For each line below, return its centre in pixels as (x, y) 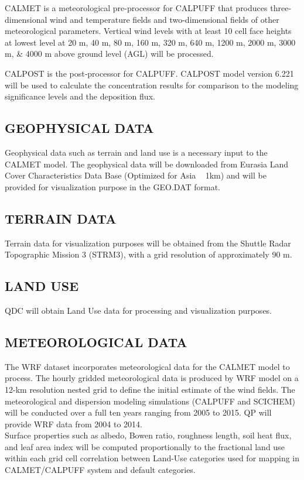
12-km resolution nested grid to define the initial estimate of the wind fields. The (150, 389)
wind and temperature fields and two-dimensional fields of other (165, 19)
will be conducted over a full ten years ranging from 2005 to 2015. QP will (138, 412)
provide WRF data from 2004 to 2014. (74, 424)
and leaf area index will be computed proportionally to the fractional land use (145, 446)
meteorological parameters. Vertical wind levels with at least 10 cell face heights (148, 31)
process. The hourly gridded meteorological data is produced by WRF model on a (152, 378)
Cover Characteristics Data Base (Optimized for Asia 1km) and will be (136, 175)
